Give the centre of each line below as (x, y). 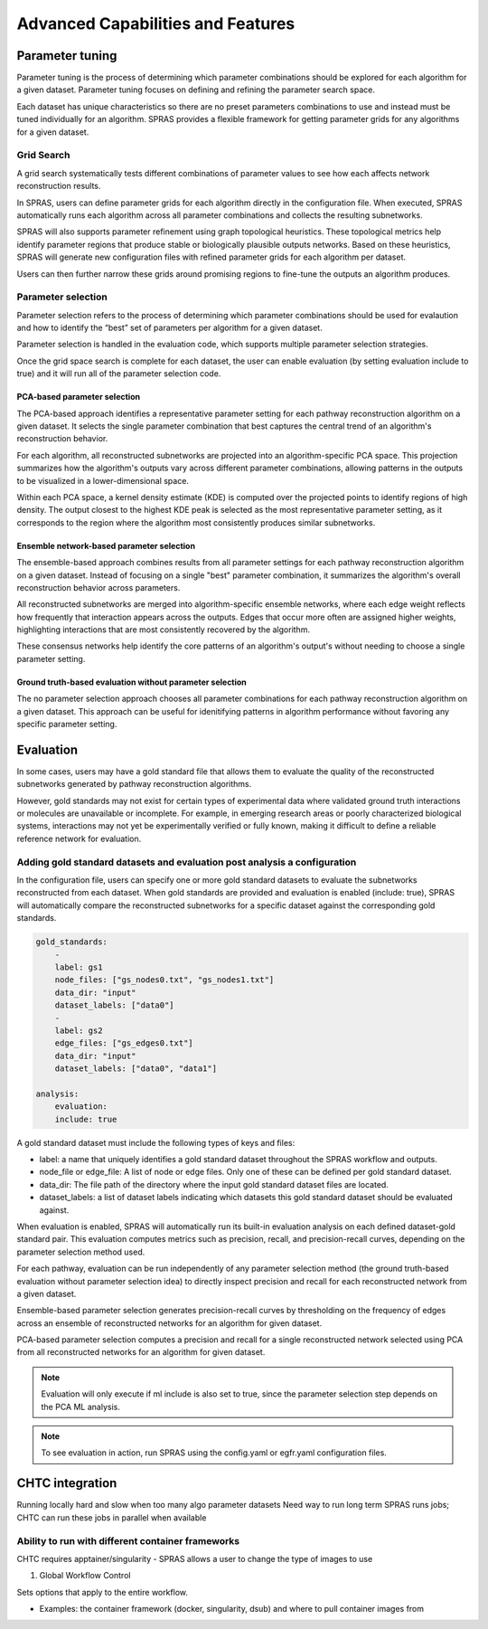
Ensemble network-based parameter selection (106, 545)
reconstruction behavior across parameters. (99, 587)
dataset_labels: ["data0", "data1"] (136, 1069)
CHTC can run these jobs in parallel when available (112, 1517)
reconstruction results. (59, 186)
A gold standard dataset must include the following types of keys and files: (156, 1142)
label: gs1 (79, 967)
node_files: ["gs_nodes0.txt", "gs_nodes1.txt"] (164, 980)
